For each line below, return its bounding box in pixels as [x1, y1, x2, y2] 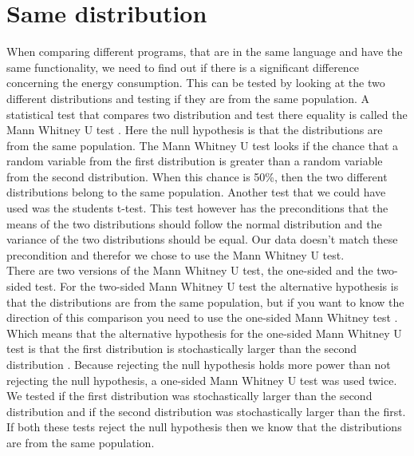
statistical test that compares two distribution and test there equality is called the [6, 105, 408, 122]
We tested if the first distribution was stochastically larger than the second [6, 387, 373, 404]
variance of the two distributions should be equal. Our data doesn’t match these [6, 231, 398, 248]
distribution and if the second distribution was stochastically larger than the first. [6, 402, 406, 419]
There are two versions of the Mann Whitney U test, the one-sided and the [6, 262, 373, 279]
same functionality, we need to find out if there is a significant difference [6, 58, 360, 75]
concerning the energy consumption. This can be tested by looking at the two [6, 74, 385, 91]
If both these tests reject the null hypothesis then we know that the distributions [6, 418, 402, 435]
